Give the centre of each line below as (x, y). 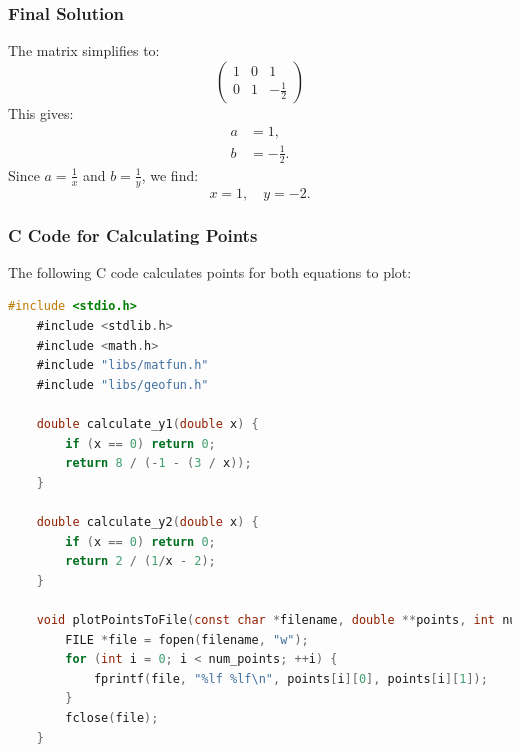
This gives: (41, 112)
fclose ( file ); (112, 717)
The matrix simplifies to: (84, 50)
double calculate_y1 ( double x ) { (147, 424)
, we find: (170, 174)
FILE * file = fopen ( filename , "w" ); (187, 639)
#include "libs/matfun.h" (122, 365)
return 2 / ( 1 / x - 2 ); (140, 561)
